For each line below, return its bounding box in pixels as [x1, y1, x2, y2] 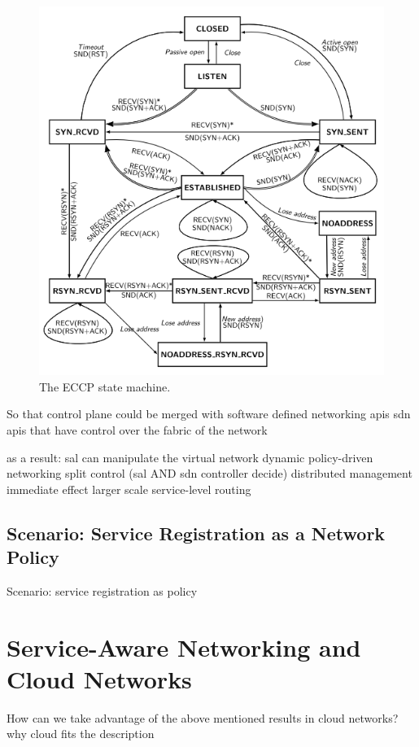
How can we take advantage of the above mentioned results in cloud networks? [7, 709, 399, 726]
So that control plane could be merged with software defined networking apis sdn [7, 405, 411, 422]
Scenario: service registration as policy [7, 582, 198, 599]
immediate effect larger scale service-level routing [7, 480, 251, 497]
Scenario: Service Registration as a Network [7, 520, 386, 545]
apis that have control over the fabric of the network [7, 421, 268, 438]
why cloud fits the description [7, 725, 155, 742]
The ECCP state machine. [39, 378, 171, 395]
